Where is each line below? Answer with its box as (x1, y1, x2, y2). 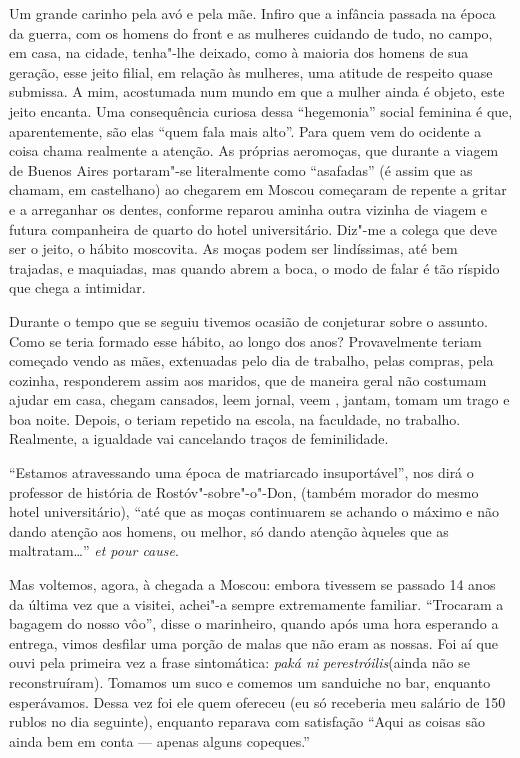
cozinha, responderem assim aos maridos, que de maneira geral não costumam (9, 369, 487, 390)
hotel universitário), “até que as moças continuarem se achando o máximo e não (9, 501, 499, 522)
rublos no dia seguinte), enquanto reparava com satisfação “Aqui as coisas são (9, 711, 485, 732)
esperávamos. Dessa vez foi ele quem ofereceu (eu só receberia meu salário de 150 (9, 691, 506, 712)
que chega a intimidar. (9, 277, 146, 298)
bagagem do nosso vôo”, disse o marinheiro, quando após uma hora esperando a (9, 613, 499, 634)
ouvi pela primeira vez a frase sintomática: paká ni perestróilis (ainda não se (9, 652, 470, 673)
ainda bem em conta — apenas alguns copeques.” (9, 730, 310, 751)
